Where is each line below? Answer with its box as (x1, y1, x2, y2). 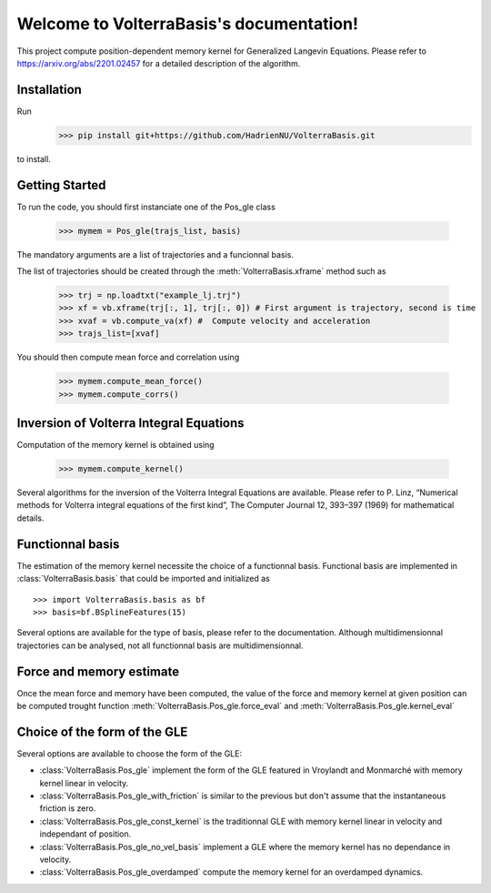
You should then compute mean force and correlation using (16, 351, 240, 363)
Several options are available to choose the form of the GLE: (16, 747, 243, 759)
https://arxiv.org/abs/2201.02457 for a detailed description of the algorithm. (16, 57, 301, 68)
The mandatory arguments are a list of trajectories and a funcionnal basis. (16, 249, 295, 259)
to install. (16, 153, 52, 164)
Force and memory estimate (16, 664, 180, 679)
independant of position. (39, 828, 132, 839)
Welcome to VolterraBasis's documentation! (16, 14, 359, 34)
